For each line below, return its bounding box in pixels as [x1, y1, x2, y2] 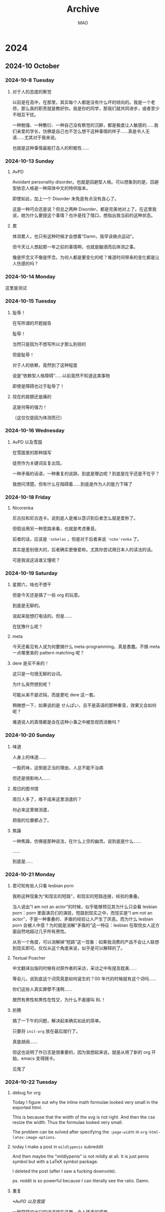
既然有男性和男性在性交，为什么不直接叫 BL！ [12, 997, 106, 1002]
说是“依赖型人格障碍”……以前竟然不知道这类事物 [12, 372, 110, 379]
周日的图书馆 [12, 785, 39, 791]
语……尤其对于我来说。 [12, 134, 59, 140]
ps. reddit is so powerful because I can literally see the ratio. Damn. [12, 1178, 150, 1184]
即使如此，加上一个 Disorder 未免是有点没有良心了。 [12, 195, 119, 201]
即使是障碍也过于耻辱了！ [12, 383, 65, 389]
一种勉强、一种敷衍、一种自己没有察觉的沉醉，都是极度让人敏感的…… [12, 122, 154, 128]
